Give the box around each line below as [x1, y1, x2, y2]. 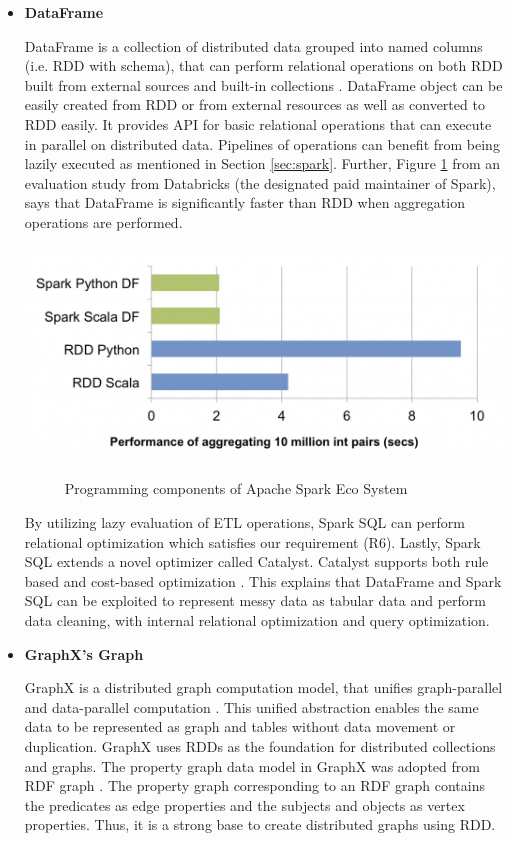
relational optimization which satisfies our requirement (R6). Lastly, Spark [24, 531, 481, 552]
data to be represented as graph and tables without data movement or [24, 716, 456, 737]
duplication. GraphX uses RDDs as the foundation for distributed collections [24, 735, 496, 756]
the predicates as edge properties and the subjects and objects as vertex [24, 794, 465, 815]
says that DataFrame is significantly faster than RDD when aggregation [24, 192, 465, 213]
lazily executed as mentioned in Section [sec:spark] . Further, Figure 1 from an [24, 153, 501, 174]
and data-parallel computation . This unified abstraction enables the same [24, 696, 479, 717]
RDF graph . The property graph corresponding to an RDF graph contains [24, 775, 485, 796]
